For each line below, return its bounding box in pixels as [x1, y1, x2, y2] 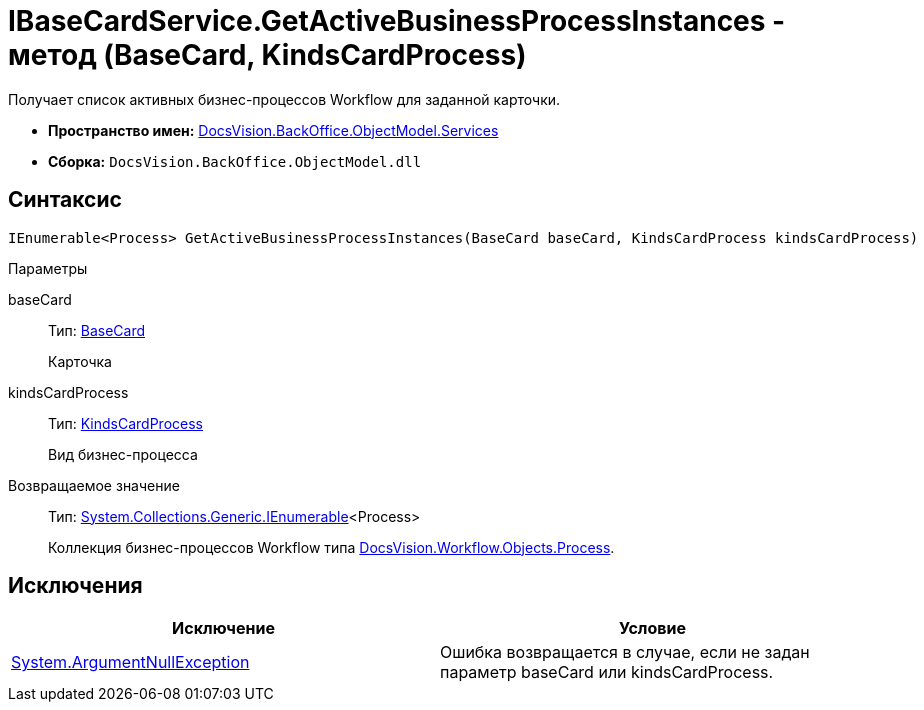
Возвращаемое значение [8, 476, 180, 494]
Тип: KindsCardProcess [48, 414, 203, 432]
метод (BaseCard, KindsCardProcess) [8, 38, 527, 72]
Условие [619, 618, 686, 639]
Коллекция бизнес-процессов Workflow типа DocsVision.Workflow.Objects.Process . [48, 538, 615, 556]
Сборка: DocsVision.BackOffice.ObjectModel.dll [48, 152, 422, 170]
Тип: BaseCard [48, 321, 146, 339]
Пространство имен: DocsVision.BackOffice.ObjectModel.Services [48, 121, 499, 139]
